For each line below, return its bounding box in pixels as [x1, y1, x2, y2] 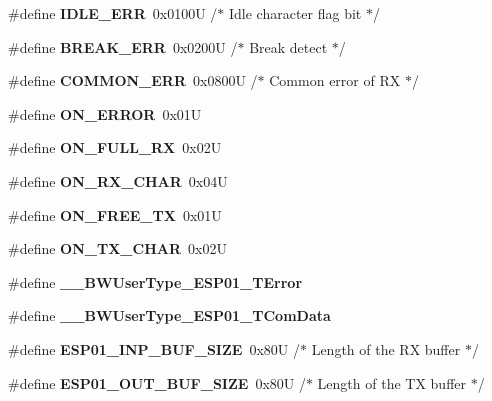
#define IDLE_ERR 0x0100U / [8, 3, 218, 23]
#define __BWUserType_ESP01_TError [8, 271, 303, 292]
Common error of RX [269, 70, 401, 91]
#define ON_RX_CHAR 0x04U [8, 170, 228, 191]
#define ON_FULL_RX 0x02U [8, 137, 222, 158]
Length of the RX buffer [311, 338, 461, 359]
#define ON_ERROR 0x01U [8, 103, 202, 124]
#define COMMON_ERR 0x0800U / [8, 70, 258, 91]
